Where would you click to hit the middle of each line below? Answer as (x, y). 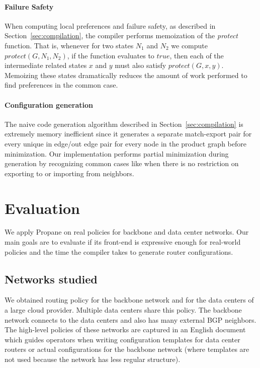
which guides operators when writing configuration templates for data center (122, 339)
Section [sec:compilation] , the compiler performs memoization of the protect (121, 35)
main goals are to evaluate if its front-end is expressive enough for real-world (123, 242)
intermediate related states (46, 65)
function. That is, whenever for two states (69, 45)
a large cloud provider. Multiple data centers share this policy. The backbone (123, 310)
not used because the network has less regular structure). (93, 359)
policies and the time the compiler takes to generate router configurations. (119, 251)
